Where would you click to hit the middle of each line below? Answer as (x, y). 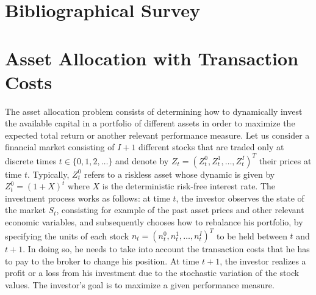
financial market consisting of (60, 147)
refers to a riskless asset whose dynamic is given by (179, 174)
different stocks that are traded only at (211, 147)
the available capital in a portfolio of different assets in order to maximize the (150, 123)
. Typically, (48, 174)
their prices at (285, 160)
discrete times (31, 160)
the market (25, 210)
